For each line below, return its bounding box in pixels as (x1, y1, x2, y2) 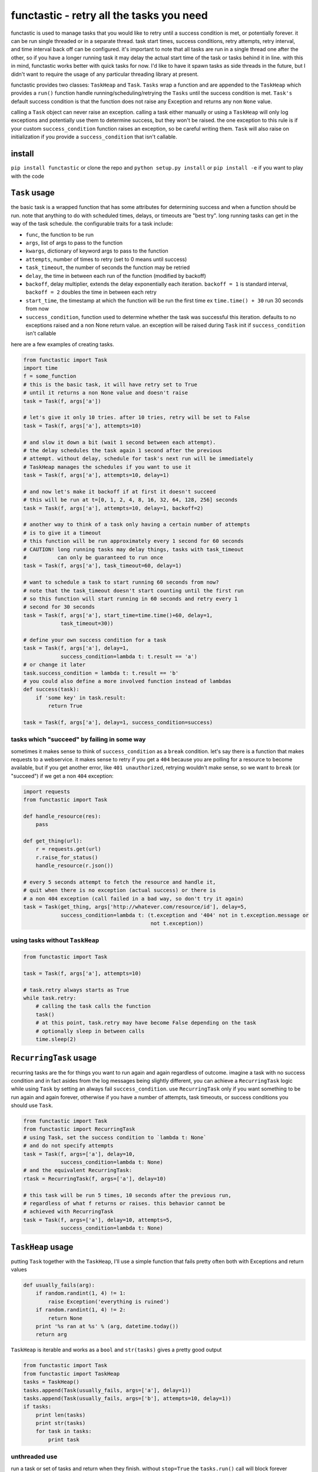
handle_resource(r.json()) (35, 863, 114, 869)
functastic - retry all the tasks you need (11, 9, 208, 22)
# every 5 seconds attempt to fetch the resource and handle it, (23, 879, 216, 886)
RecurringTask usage (11, 1053, 97, 1063)
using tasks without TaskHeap (11, 936, 100, 944)
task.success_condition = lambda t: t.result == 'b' (23, 669, 179, 677)
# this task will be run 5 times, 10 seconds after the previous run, (23, 1192, 232, 1198)
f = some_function (23, 373, 77, 380)
